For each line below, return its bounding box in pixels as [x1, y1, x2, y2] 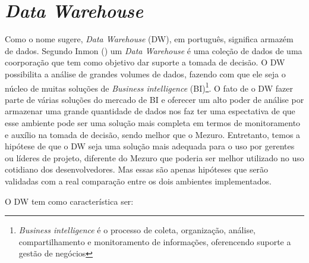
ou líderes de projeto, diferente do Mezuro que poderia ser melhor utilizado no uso [5, 151, 304, 164]
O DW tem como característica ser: [5, 195, 134, 207]
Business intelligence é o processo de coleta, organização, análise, [18, 224, 256, 236]
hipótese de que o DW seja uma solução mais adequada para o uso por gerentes [5, 140, 295, 152]
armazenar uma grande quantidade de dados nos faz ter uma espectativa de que [5, 105, 295, 117]
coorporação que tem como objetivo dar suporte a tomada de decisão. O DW [5, 56, 285, 68]
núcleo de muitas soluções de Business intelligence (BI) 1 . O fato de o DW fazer [5, 80, 293, 94]
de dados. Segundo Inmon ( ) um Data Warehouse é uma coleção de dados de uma [5, 44, 302, 57]
